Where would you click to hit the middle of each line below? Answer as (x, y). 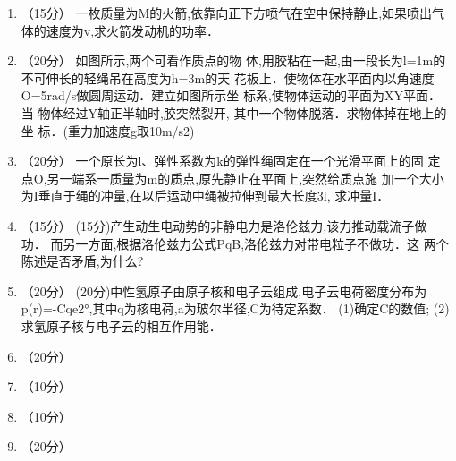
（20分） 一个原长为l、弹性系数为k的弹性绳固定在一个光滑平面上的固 (222, 161)
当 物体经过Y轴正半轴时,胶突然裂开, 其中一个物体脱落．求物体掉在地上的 (234, 112)
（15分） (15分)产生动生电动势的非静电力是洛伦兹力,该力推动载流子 (218, 225)
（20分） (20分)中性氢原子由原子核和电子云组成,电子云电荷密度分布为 (224, 290)
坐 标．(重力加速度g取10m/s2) (108, 130)
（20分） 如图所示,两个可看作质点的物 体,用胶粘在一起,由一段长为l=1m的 (233, 60)
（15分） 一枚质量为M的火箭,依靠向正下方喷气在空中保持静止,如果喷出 (227, 13)
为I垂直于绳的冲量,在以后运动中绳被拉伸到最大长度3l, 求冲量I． (205, 196)
